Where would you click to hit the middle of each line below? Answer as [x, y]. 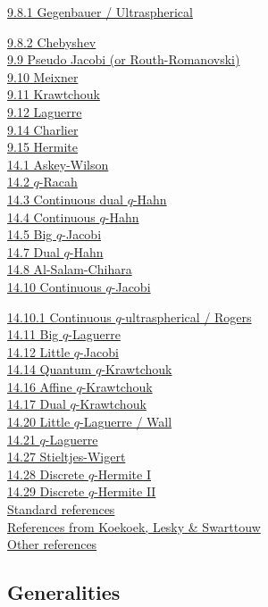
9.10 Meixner [43, 76]
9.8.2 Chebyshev [52, 42]
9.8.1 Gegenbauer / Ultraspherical [100, 12]
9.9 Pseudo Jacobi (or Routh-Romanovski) [124, 59]
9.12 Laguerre [45, 111]
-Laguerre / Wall [126, 422]
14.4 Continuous [51, 216]
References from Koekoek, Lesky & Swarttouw [134, 526]
